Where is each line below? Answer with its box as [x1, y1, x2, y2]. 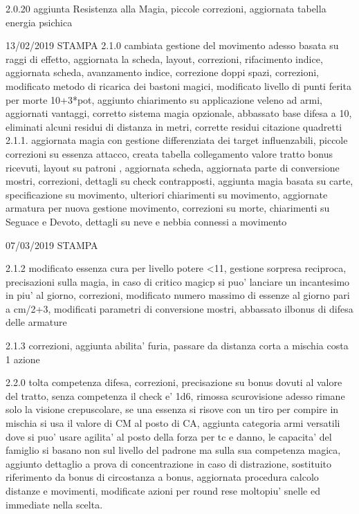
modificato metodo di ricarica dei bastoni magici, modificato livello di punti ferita [6, 78, 351, 93]
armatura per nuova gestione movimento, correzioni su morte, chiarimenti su [6, 201, 330, 215]
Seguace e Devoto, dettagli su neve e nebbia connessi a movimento [6, 214, 287, 228]
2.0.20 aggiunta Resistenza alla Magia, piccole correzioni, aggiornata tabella [6, 1, 326, 15]
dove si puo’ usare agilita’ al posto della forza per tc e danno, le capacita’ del [6, 429, 332, 443]
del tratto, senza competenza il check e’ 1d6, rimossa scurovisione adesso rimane [6, 388, 345, 403]
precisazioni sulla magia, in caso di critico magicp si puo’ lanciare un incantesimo [6, 274, 350, 288]
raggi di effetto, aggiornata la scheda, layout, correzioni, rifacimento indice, [6, 51, 323, 66]
